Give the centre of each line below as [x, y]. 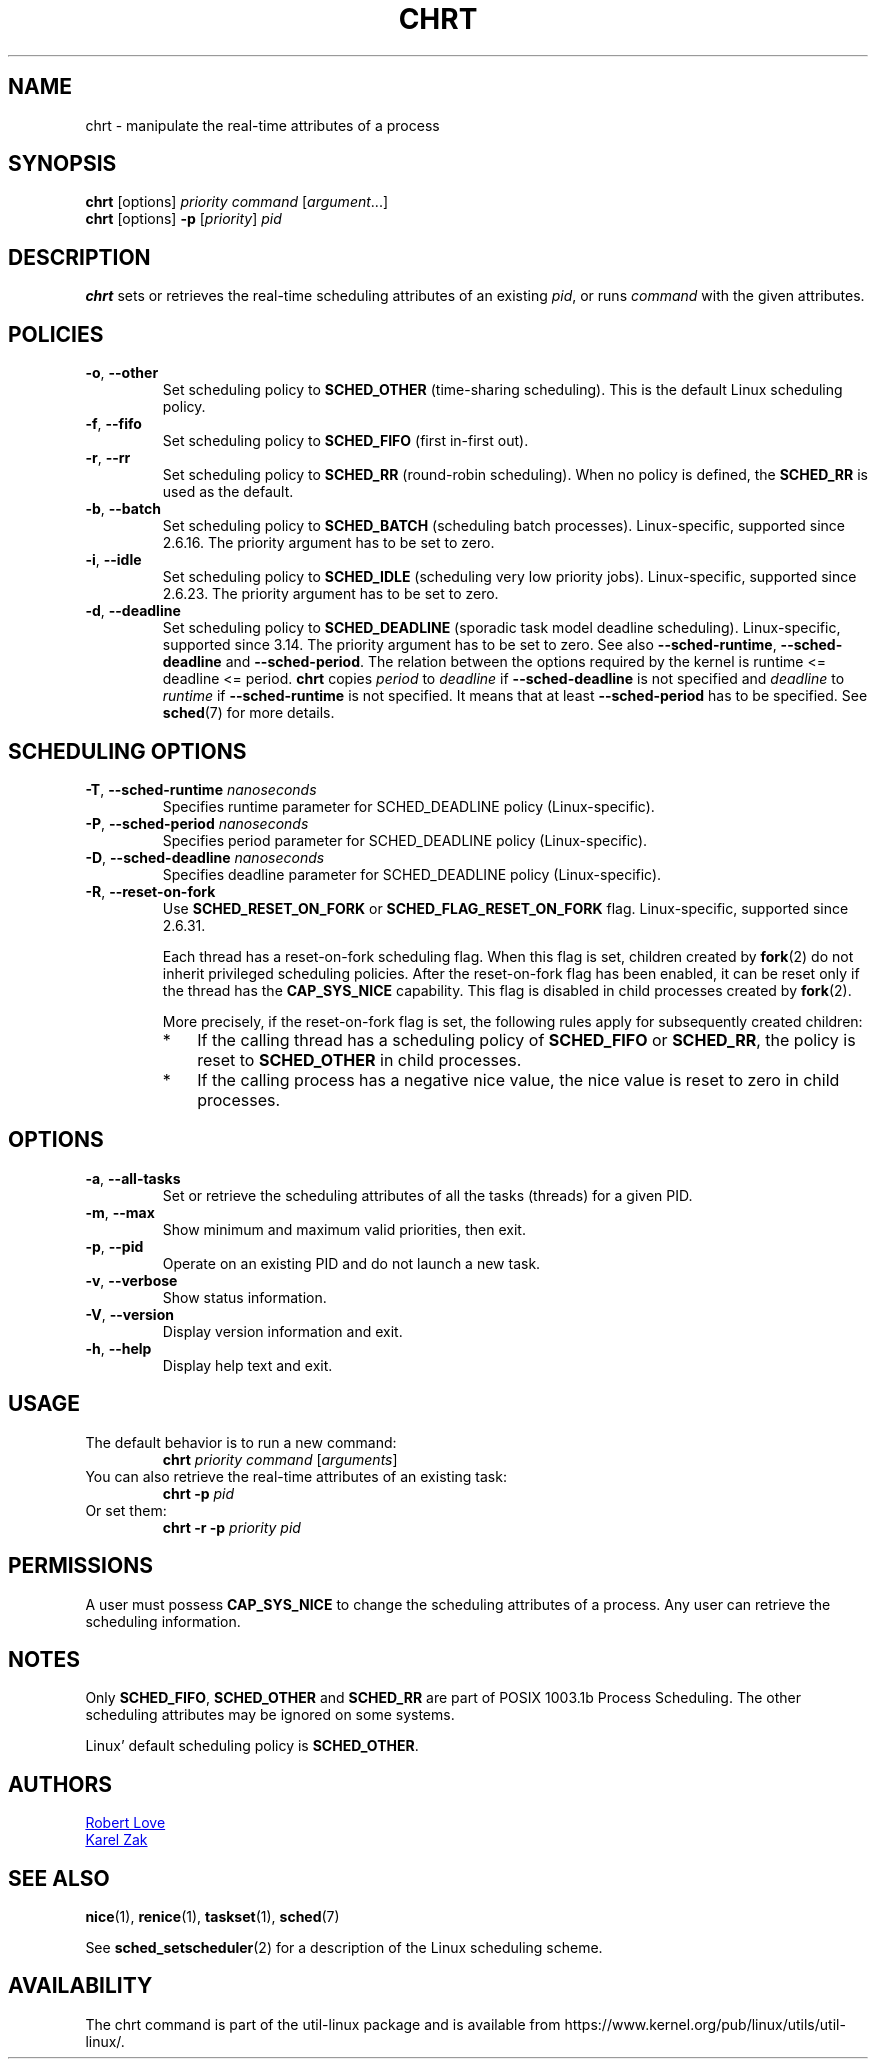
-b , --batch [123, 509]
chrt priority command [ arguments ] [280, 1459]
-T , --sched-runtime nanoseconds [201, 789]
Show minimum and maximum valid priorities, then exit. [344, 1229]
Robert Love [125, 1823]
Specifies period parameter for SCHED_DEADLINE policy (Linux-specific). [405, 840]
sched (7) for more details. [248, 713]
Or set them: [126, 1510]
